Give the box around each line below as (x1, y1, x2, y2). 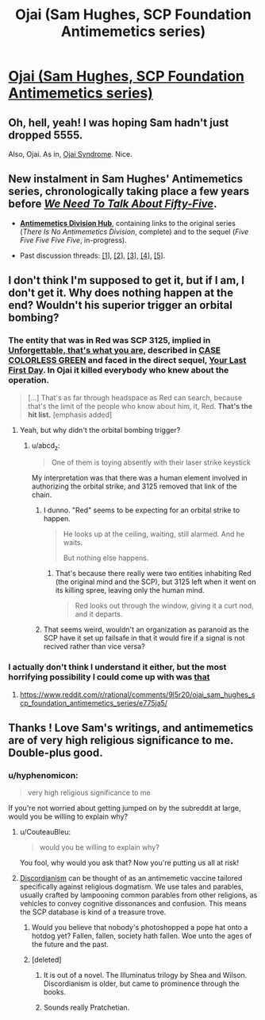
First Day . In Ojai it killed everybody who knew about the (8, 364, 229, 376)
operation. (8, 375, 50, 386)
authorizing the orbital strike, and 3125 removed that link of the (31, 481, 237, 491)
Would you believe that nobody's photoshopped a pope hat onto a (31, 923, 248, 932)
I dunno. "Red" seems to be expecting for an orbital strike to (43, 505, 240, 515)
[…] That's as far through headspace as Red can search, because (27, 392, 243, 403)
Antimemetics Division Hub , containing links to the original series (19, 218, 236, 228)
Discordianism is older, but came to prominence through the (43, 979, 240, 988)
